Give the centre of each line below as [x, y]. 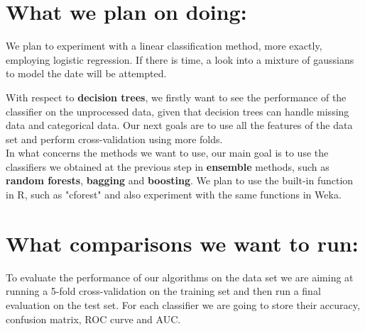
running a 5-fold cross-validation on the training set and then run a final [163, 291]
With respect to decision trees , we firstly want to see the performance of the [176, 97]
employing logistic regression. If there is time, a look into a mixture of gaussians [180, 59]
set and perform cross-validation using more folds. [114, 139]
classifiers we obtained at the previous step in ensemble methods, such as [168, 166]
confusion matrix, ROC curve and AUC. [93, 319]
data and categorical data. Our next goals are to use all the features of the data [179, 125]
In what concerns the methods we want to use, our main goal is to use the [167, 153]
